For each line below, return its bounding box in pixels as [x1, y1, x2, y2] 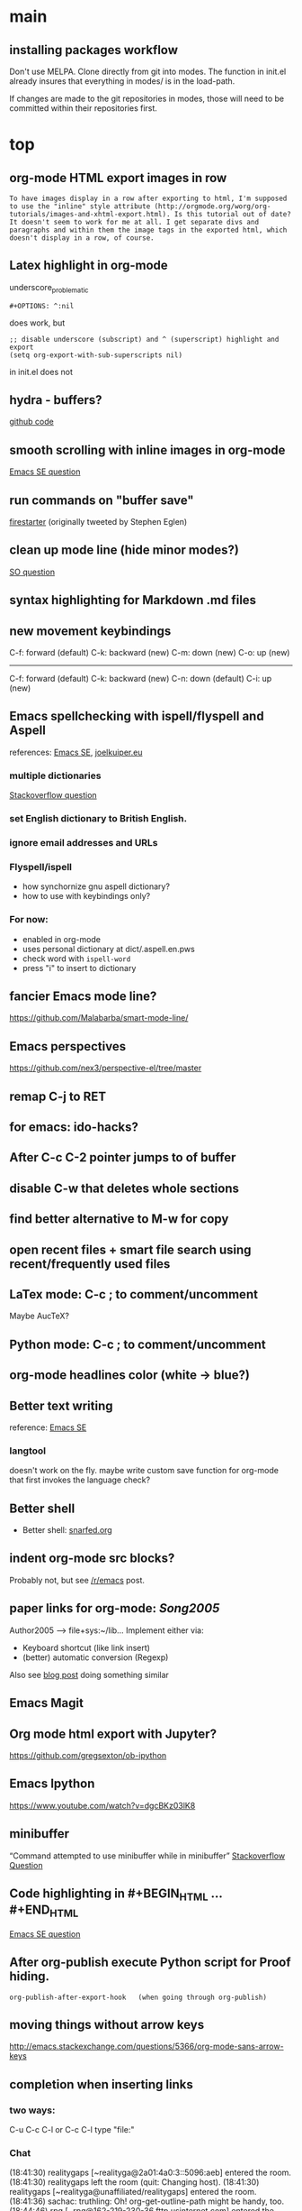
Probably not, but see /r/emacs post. [9, 1574, 146, 1585]
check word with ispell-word [22, 953, 131, 964]
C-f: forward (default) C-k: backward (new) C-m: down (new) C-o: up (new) [9, 647, 290, 658]
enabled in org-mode [22, 933, 102, 944]
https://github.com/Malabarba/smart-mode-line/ [9, 1013, 189, 1023]
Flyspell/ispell [9, 860, 73, 873]
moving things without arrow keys [9, 2017, 205, 2032]
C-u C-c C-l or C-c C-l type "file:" [9, 2124, 135, 2135]
